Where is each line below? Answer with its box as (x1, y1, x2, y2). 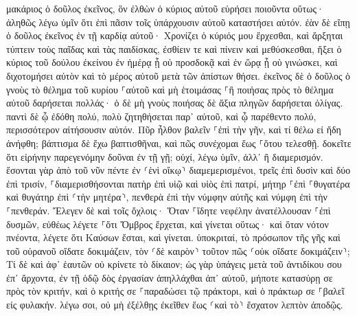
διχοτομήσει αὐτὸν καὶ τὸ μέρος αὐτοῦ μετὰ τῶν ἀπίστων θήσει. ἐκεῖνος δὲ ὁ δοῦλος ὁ (6, 68, 351, 82)
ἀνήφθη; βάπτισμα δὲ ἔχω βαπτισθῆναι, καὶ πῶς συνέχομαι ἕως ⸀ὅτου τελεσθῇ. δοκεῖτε (6, 135, 352, 150)
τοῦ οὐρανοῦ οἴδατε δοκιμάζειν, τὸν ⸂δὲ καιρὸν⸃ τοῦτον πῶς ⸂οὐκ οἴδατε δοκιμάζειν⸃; (6, 243, 350, 258)
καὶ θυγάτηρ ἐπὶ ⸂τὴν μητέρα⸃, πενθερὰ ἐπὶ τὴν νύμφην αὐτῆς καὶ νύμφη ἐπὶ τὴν (6, 190, 327, 204)
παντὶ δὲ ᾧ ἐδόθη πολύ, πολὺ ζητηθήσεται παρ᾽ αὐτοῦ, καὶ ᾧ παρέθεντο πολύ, (6, 109, 316, 123)
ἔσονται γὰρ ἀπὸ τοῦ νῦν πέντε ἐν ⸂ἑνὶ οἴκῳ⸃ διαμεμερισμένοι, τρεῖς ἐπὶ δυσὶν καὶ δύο (6, 163, 351, 177)
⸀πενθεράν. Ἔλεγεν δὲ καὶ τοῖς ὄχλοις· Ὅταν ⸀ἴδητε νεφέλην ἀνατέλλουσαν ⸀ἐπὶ (6, 203, 331, 217)
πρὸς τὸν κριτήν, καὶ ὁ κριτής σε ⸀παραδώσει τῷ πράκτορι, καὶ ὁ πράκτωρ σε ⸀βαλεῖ (6, 284, 345, 298)
